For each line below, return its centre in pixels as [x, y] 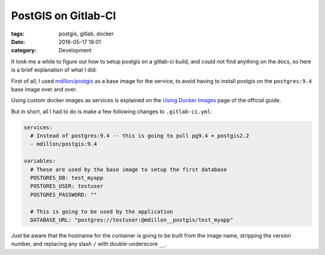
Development [75, 51]
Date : [18, 41]
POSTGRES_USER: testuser [67, 186]
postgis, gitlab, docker [86, 34]
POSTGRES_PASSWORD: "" [64, 195]
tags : [18, 34]
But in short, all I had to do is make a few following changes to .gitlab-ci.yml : [112, 111]
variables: [40, 161]
